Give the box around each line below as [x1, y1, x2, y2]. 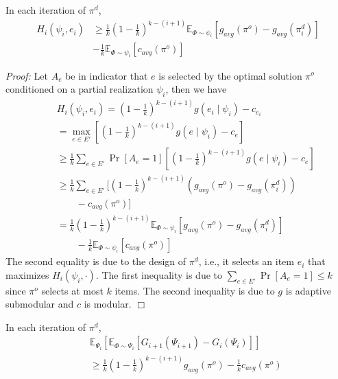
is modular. [84, 297, 132, 311]
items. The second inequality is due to [114, 283, 275, 297]
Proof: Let [5, 68, 48, 82]
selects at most [41, 283, 104, 297]
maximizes [5, 267, 49, 282]
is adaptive [285, 283, 331, 297]
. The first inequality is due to [95, 267, 222, 282]
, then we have [165, 82, 227, 96]
